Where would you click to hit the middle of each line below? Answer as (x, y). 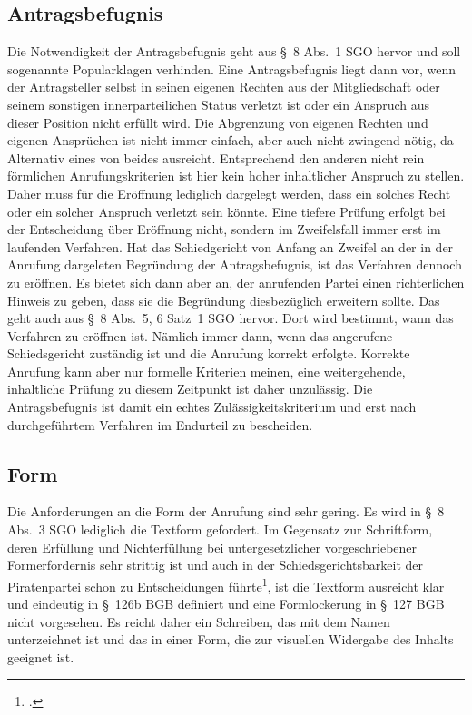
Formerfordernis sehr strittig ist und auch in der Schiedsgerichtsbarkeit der (216, 565)
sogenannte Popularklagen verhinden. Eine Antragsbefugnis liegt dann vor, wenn (231, 69)
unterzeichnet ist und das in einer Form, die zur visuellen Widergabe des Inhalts (231, 639)
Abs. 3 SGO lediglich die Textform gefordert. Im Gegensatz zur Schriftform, (220, 529)
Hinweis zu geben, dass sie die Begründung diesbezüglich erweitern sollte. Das (224, 300)
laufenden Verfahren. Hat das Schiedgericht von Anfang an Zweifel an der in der (231, 246)
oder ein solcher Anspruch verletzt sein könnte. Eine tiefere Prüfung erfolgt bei (226, 211)
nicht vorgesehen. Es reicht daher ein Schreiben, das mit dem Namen (199, 621)
